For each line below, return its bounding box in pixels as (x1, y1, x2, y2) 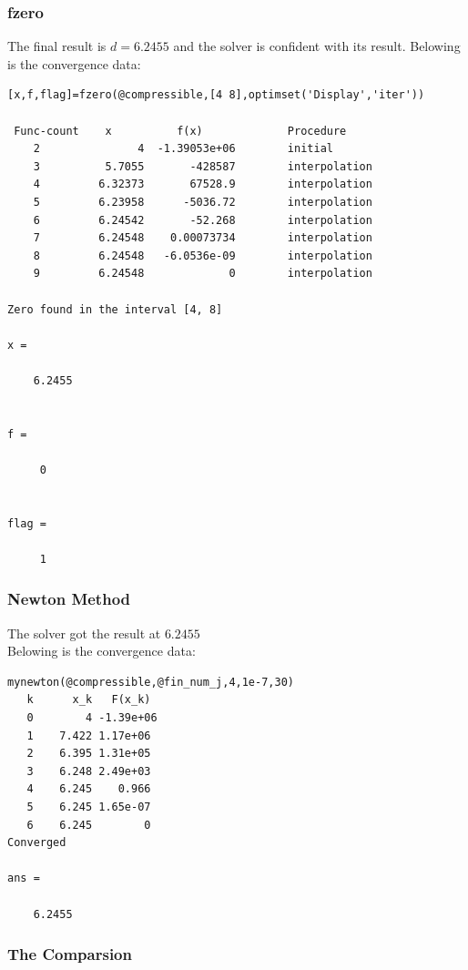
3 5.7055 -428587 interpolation (33, 159, 372, 173)
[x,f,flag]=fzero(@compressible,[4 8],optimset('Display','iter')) (7, 88, 425, 102)
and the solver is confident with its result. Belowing (173, 36, 461, 56)
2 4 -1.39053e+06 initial (33, 142, 333, 156)
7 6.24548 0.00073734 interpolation (33, 231, 372, 245)
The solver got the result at (7, 623, 161, 642)
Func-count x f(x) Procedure (14, 124, 347, 138)
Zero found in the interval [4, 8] (7, 302, 223, 316)
